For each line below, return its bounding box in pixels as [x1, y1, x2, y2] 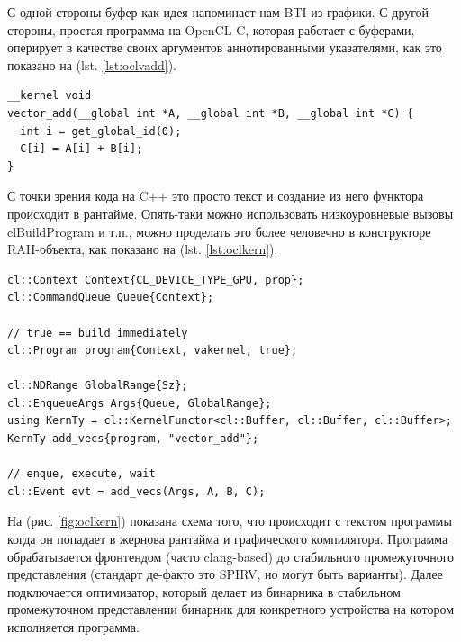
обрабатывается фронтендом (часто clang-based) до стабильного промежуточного [7, 547, 455, 565]
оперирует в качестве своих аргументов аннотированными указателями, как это [7, 38, 442, 57]
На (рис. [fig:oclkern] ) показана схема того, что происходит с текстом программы [7, 511, 452, 530]
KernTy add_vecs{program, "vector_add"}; [7, 432, 259, 446]
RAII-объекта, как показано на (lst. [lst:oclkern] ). [7, 240, 278, 258]
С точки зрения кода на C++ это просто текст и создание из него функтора [7, 186, 424, 205]
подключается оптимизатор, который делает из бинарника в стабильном [7, 582, 401, 601]
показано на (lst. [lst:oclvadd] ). [7, 55, 176, 74]
